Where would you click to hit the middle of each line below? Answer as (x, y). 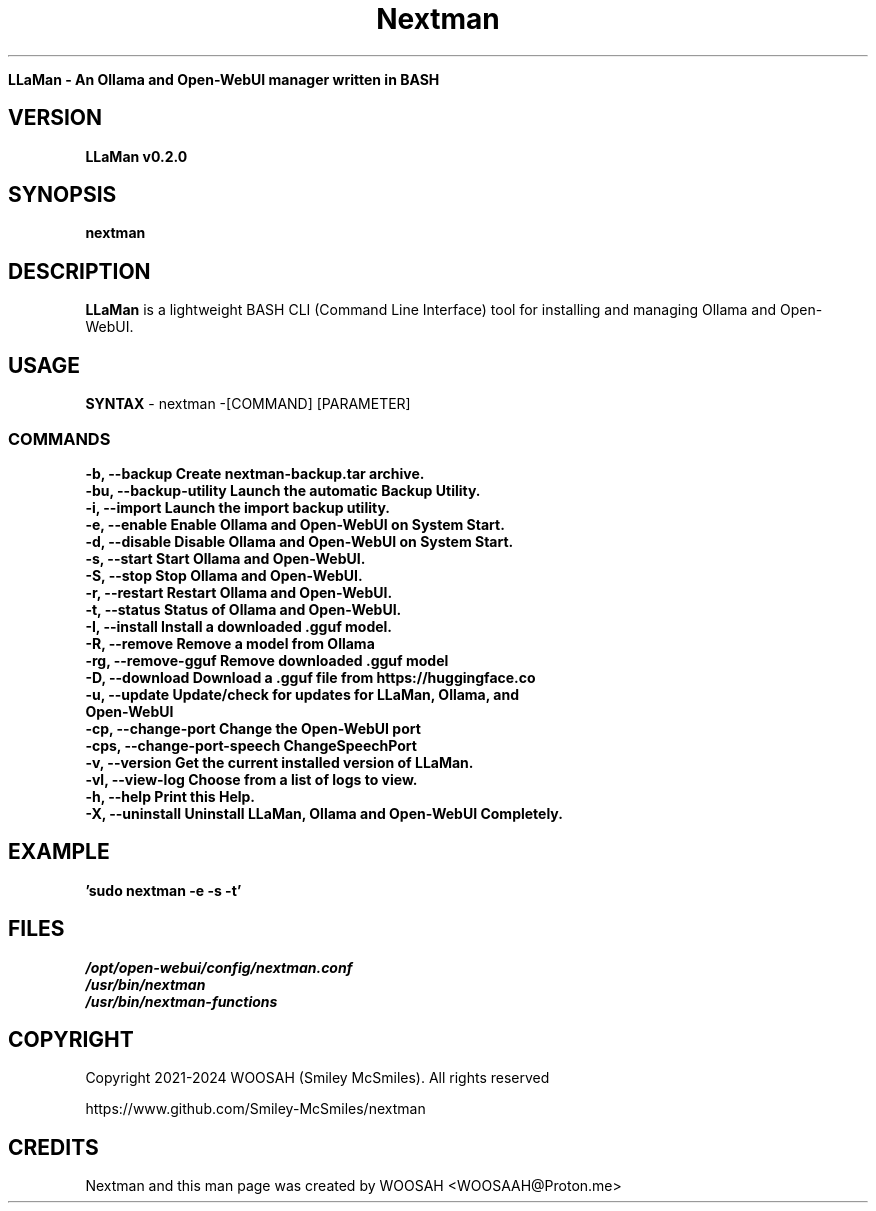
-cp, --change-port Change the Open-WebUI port (253, 728)
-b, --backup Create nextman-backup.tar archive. (255, 473)
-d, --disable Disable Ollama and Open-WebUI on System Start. (299, 541)
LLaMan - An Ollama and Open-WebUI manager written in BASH (224, 79)
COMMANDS (59, 438)
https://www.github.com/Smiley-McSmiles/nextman (255, 1109)
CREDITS (53, 1147)
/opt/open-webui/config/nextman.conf (219, 967)
